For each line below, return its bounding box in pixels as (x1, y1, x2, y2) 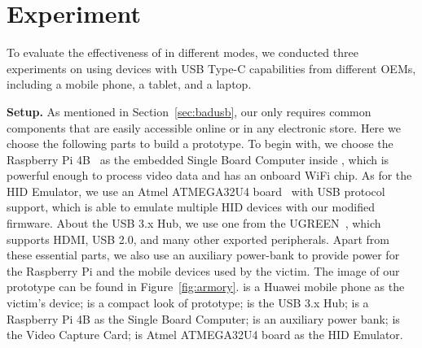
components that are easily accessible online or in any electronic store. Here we (7, 119, 401, 136)
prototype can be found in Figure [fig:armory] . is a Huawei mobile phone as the (7, 278, 405, 295)
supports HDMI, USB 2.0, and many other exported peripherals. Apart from (7, 230, 389, 247)
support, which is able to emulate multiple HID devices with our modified (7, 198, 376, 215)
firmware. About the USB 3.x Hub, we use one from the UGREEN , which (7, 215, 381, 232)
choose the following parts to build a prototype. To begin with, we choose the (7, 135, 393, 152)
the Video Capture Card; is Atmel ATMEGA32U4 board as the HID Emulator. (7, 326, 403, 343)
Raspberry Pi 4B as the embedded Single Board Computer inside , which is (7, 150, 389, 167)
